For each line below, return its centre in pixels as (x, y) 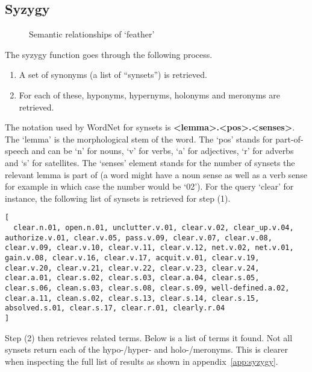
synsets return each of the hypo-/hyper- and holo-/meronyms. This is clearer (147, 349)
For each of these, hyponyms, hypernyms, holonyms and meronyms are (149, 95)
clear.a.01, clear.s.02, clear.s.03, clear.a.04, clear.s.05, (132, 278)
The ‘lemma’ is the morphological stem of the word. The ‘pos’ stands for (139, 139)
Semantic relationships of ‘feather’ (92, 34)
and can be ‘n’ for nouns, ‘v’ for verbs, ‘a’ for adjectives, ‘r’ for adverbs (163, 151)
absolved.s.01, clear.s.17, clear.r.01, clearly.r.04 (115, 308)
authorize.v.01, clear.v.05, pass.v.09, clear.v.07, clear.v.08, (139, 238)
